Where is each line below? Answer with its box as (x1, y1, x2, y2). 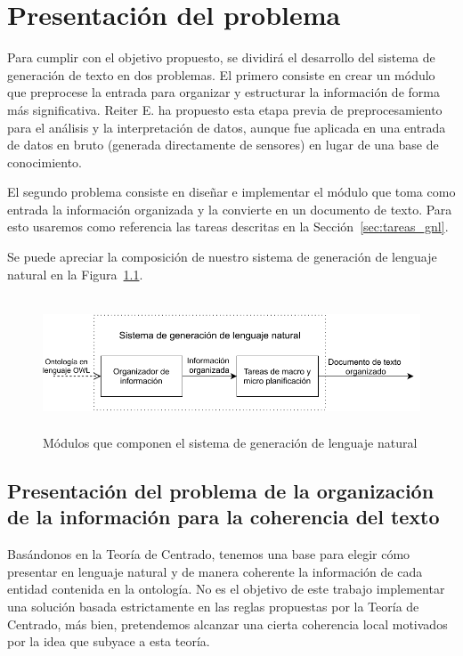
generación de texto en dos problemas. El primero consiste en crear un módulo (7, 65, 435, 84)
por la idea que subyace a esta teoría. (7, 632, 210, 651)
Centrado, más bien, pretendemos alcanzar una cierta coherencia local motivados (7, 614, 448, 633)
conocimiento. (7, 152, 82, 171)
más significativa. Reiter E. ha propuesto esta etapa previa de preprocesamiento (7, 100, 443, 118)
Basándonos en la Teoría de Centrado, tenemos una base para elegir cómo (7, 545, 410, 563)
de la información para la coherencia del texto (7, 503, 440, 530)
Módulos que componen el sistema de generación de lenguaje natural (43, 433, 418, 452)
